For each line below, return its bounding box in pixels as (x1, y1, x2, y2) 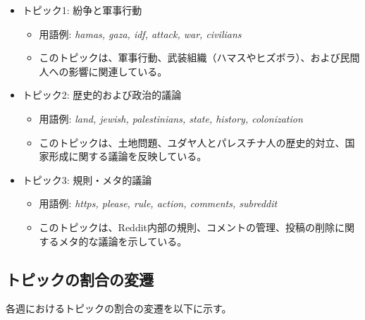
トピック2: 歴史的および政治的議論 (22, 87, 182, 102)
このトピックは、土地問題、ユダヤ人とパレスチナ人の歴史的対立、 (39, 135, 345, 149)
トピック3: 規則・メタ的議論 (22, 172, 152, 187)
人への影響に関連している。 (39, 63, 168, 78)
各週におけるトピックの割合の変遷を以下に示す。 (6, 301, 232, 316)
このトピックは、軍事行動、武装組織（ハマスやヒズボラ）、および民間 (39, 50, 360, 65)
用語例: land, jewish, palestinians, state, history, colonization (39, 111, 303, 125)
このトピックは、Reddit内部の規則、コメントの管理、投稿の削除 (39, 219, 335, 234)
